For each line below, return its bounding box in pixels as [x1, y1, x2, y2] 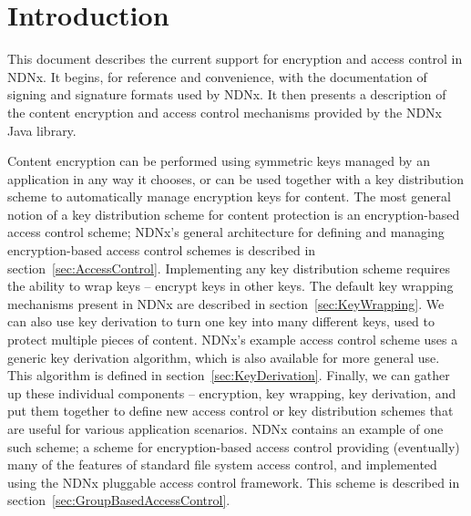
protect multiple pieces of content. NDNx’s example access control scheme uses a [7, 330, 458, 349]
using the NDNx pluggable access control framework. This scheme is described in [7, 472, 460, 491]
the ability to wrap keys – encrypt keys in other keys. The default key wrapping [7, 276, 454, 295]
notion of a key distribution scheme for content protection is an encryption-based [7, 204, 460, 223]
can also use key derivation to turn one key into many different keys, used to [7, 312, 435, 331]
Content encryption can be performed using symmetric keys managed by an [7, 151, 430, 170]
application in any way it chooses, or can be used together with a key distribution [7, 169, 464, 188]
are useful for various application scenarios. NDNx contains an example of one [7, 419, 444, 438]
